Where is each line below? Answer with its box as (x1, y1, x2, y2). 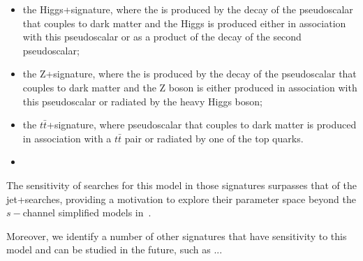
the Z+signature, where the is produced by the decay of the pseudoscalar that (22, 66, 357, 81)
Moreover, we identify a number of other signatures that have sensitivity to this (6, 228, 347, 243)
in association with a (22, 130, 112, 145)
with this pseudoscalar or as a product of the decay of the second (22, 29, 302, 44)
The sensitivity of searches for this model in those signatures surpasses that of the (6, 177, 357, 192)
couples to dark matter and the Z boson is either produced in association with (22, 80, 357, 94)
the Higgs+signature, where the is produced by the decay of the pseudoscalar (22, 2, 353, 16)
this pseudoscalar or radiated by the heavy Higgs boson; (22, 94, 262, 108)
